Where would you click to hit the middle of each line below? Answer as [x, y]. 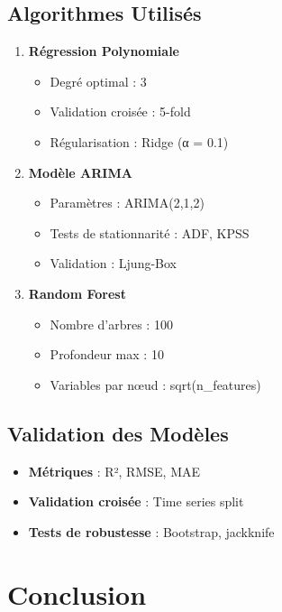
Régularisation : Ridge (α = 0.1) [139, 141]
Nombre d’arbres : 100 [111, 324]
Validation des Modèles [118, 433]
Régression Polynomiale [104, 51]
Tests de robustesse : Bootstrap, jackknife [151, 531]
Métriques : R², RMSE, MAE [114, 471]
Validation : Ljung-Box [114, 263]
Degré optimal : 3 [98, 81]
